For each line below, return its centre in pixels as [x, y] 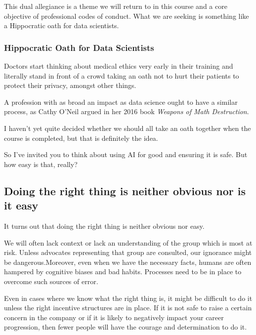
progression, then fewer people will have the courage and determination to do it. [126, 327]
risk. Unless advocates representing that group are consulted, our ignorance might [128, 252]
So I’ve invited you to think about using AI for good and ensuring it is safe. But [126, 154]
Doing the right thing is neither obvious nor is [125, 190]
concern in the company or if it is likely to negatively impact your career [114, 317]
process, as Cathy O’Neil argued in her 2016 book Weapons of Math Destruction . [127, 111]
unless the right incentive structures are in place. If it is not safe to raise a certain [128, 308]
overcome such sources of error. [51, 281]
